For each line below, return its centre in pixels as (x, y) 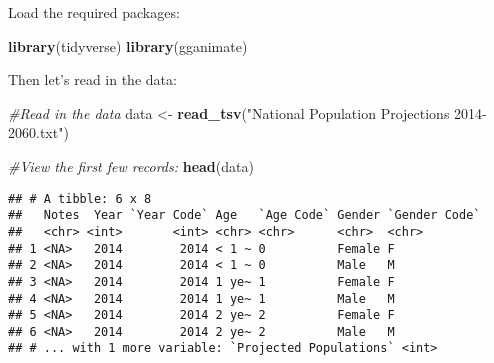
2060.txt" (36, 132)
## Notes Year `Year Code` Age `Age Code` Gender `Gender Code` (244, 215)
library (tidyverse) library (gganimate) (128, 45)
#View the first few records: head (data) (131, 165)
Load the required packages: (94, 12)
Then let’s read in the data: (92, 79)
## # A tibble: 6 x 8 (80, 198)
